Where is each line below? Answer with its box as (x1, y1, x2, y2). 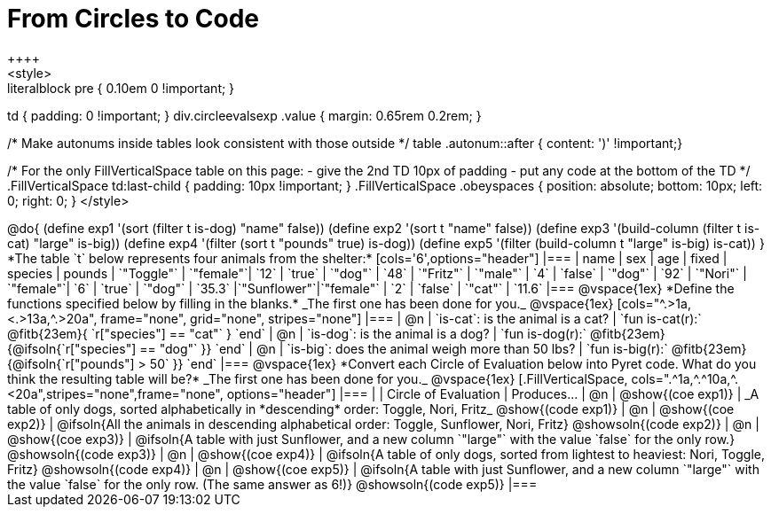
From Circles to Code (7, 4, 260, 34)
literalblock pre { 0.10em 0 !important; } (7, 80, 235, 96)
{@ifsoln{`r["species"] (7, 340, 137, 356)
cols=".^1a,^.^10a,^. (631, 370, 739, 386)
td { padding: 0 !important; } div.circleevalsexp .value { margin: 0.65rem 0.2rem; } (7, 107, 482, 123)
